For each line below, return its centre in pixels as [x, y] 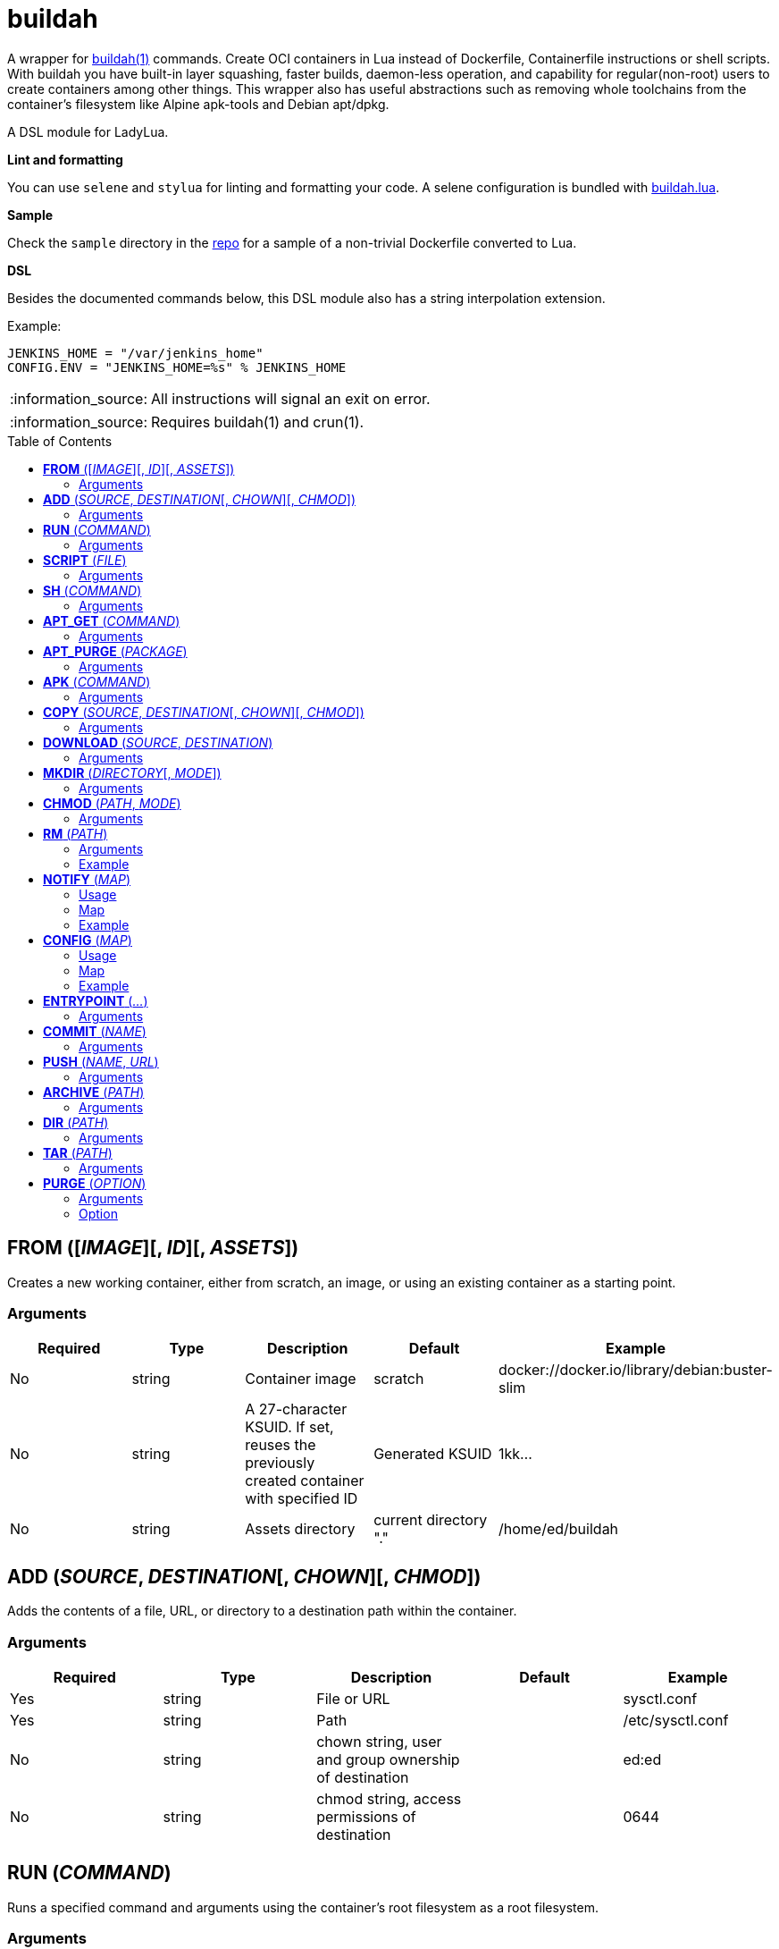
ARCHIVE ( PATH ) [94, 1092]
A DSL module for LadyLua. [88, 131]
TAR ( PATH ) [78, 1152]
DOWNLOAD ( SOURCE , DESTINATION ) [158, 742]
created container [305, 1481]
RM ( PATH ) [75, 833]
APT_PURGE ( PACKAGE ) [115, 651]
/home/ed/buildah [559, 1529]
